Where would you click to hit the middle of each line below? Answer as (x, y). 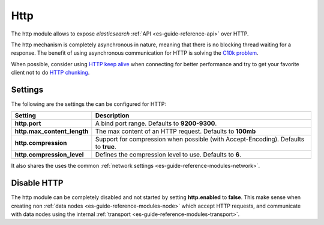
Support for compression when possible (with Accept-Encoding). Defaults (200, 140)
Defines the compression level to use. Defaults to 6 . (168, 155)
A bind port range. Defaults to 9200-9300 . (156, 123)
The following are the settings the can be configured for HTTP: (88, 104)
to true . (106, 147)
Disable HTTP (37, 183)
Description (112, 116)
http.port (28, 123)
